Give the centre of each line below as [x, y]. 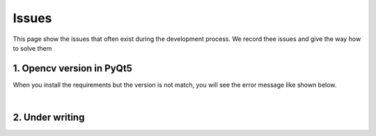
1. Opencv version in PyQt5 [72, 68]
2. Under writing [49, 118]
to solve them [32, 48]
